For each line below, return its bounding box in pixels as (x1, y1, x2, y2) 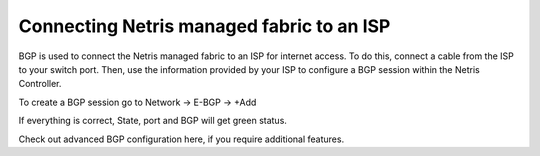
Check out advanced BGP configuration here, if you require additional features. (18, 133, 345, 145)
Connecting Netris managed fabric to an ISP (18, 15, 391, 37)
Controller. (18, 78, 62, 90)
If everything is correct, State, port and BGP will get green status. (18, 115, 287, 127)
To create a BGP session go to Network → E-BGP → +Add (18, 96, 257, 108)
